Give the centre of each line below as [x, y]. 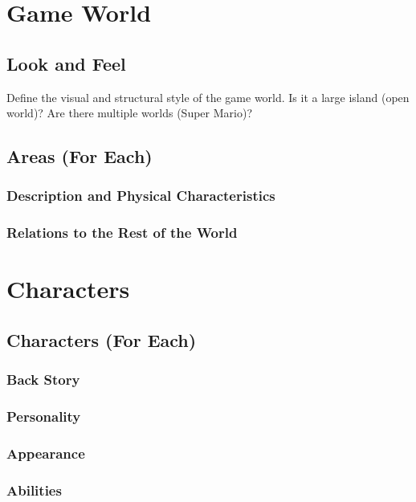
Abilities [34, 490]
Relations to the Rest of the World [122, 233]
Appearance [46, 453]
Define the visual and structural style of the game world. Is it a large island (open [208, 97]
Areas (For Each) [80, 156]
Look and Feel [66, 63]
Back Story [43, 380]
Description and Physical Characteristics [141, 196]
